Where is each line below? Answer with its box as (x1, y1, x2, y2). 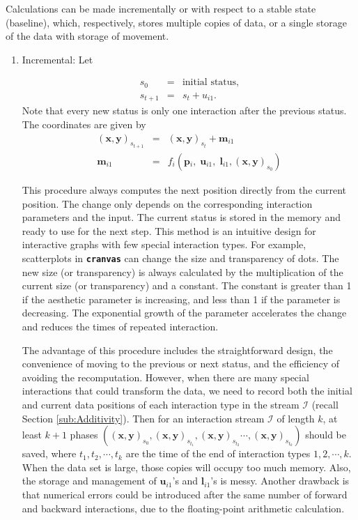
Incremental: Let (22, 52, 93, 66)
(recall (311, 397, 338, 411)
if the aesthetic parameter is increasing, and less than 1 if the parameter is (22, 291, 341, 306)
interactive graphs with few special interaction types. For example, (22, 237, 306, 252)
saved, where (22, 446, 77, 461)
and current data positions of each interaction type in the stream (22, 397, 299, 411)
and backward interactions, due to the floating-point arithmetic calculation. (22, 500, 345, 515)
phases (70, 427, 98, 442)
